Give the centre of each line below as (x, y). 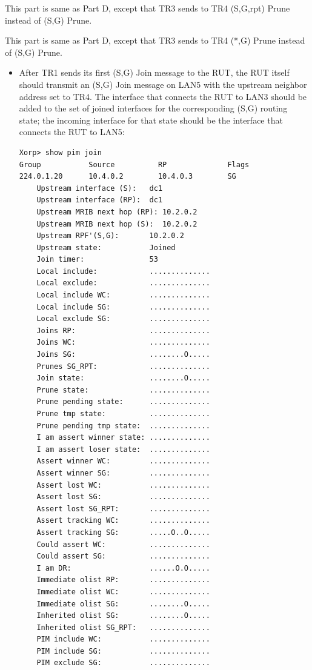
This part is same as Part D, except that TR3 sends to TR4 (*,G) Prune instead (155, 40)
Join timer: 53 (97, 260)
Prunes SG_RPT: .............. (123, 366)
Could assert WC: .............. (123, 544)
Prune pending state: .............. (123, 402)
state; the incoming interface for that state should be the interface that (151, 120)
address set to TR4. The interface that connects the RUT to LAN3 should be (163, 96)
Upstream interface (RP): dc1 (100, 200)
